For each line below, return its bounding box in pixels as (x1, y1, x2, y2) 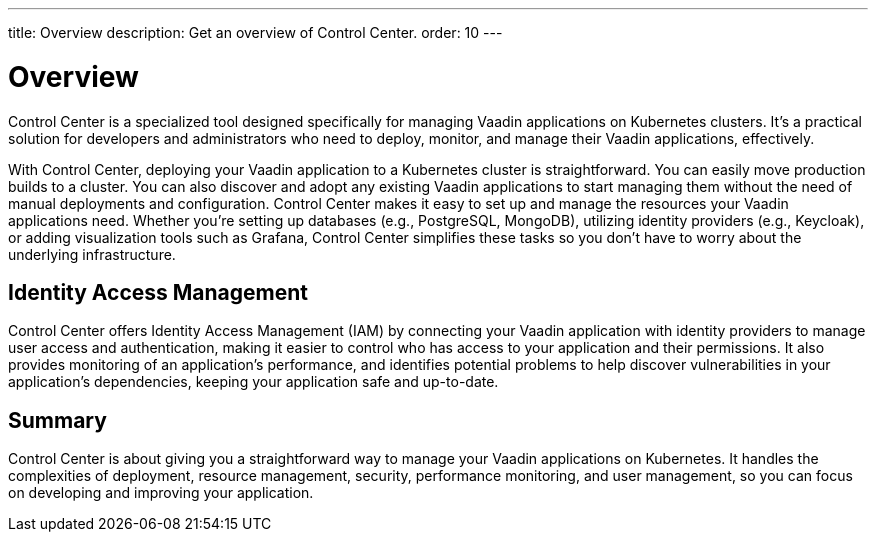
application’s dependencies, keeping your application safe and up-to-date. (8, 373, 499, 391)
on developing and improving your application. (8, 484, 314, 502)
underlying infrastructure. (8, 245, 176, 263)
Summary (8, 407, 107, 433)
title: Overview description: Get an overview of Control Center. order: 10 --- (8, 24, 503, 41)
